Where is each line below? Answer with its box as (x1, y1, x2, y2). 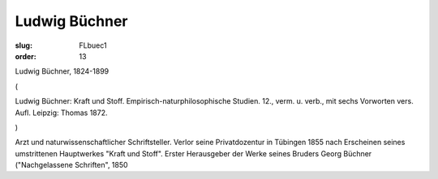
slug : (15, 40, 32, 50)
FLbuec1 (79, 40, 107, 50)
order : (15, 51, 36, 61)
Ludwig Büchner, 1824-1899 (15, 66, 109, 76)
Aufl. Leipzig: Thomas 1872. (15, 108, 109, 117)
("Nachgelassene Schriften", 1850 (15, 160, 129, 170)
